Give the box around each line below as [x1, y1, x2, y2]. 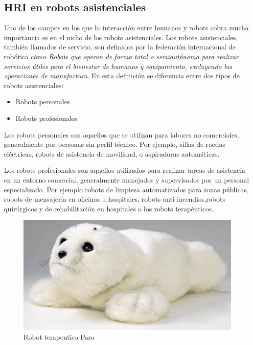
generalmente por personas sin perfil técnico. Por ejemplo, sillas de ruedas [4, 139, 225, 149]
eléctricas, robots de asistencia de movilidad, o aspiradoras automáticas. [4, 148, 220, 159]
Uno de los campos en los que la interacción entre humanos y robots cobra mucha [4, 23, 249, 33]
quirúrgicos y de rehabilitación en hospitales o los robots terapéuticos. [4, 203, 214, 213]
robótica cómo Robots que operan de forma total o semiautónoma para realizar [4, 51, 239, 61]
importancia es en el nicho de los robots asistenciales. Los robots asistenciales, [4, 32, 238, 42]
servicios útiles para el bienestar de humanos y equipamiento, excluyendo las [4, 61, 232, 71]
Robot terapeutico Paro [23, 331, 94, 342]
